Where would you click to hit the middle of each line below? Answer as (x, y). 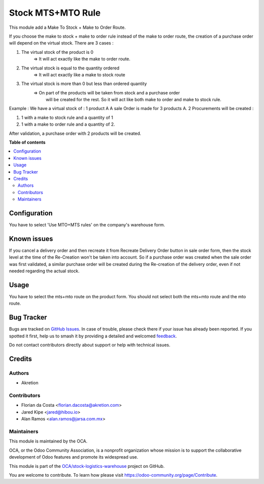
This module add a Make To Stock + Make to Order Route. (67, 27)
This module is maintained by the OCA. (48, 441)
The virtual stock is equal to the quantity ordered (70, 68)
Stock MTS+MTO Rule (55, 13)
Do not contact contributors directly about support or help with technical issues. (90, 345)
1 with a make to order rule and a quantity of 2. (68, 124)
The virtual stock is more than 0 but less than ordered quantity (84, 84)
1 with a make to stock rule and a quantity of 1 (67, 117)
